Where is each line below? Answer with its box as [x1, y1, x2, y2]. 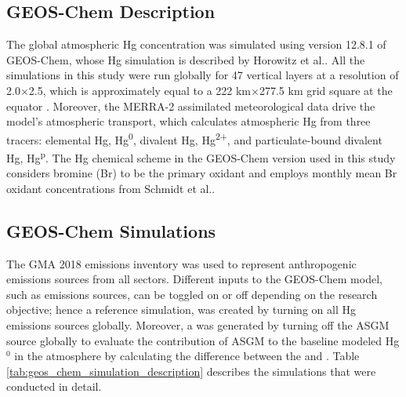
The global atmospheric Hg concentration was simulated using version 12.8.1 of [6, 36, 386, 53]
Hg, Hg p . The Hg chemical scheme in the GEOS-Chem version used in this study [6, 148, 396, 166]
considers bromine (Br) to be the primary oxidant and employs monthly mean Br [6, 165, 397, 181]
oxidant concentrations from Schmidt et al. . [6, 180, 216, 196]
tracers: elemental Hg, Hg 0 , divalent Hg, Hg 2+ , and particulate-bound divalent [6, 129, 382, 148]
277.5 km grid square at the [259, 82, 393, 98]
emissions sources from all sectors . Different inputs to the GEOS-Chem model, [6, 271, 382, 287]
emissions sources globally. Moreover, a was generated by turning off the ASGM [6, 317, 390, 333]
